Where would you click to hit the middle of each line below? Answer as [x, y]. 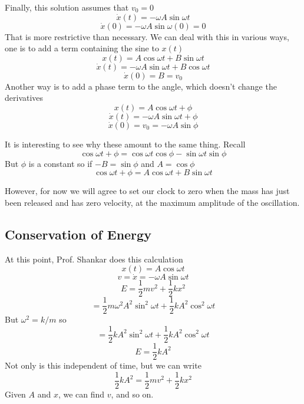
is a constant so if [60, 163]
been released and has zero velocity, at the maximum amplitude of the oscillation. [152, 202]
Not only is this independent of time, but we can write [103, 365]
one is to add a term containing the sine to [82, 48]
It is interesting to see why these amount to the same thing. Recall [125, 144]
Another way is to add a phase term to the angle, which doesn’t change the [141, 86]
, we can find [81, 394]
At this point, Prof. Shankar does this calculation [94, 259]
